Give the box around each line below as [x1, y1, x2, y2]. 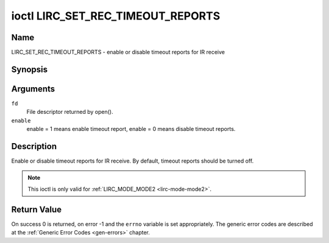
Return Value [11, 204, 62, 214]
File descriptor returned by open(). [26, 108, 113, 116]
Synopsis [11, 64, 48, 74]
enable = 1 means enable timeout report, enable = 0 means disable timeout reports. [26, 125, 236, 133]
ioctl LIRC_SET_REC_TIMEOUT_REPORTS [11, 9, 221, 23]
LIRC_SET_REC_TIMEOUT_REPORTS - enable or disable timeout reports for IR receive [11, 49, 225, 56]
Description [11, 141, 57, 152]
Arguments [11, 83, 55, 94]
